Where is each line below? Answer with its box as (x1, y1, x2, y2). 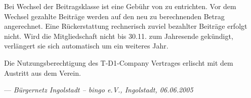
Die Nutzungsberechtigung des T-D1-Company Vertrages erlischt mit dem (4, 57, 233, 68)
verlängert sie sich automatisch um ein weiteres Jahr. (4, 40, 169, 51)
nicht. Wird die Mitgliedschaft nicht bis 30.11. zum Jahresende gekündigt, (4, 30, 233, 41)
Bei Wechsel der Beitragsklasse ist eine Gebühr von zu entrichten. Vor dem (4, 1, 236, 11)
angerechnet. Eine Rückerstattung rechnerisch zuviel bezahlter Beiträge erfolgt (4, 21, 247, 31)
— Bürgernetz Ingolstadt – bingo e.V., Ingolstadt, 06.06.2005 (4, 84, 193, 95)
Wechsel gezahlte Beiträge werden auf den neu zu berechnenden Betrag (4, 11, 225, 21)
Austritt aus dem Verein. (4, 67, 81, 78)
